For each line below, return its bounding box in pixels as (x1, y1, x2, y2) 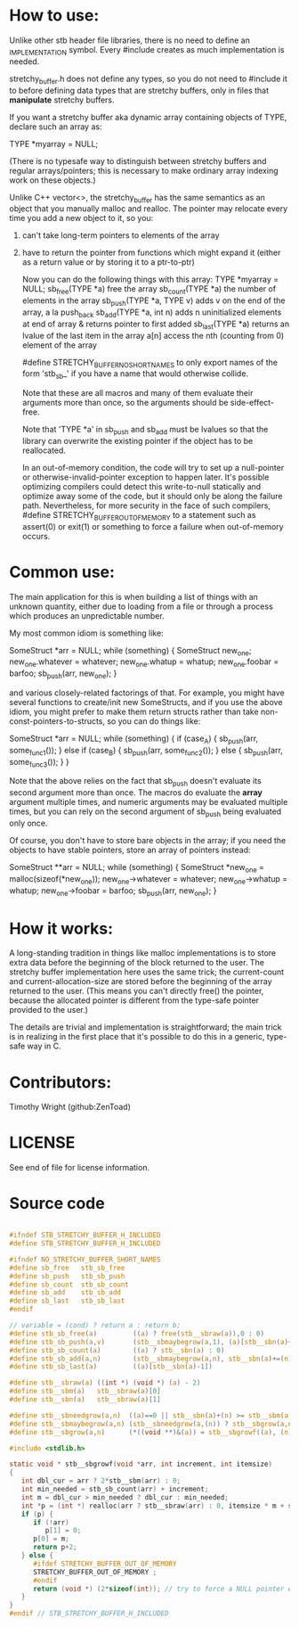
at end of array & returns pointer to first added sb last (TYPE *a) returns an (21, 318, 290, 331)
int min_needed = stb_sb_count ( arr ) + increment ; (20, 1485, 209, 1494)
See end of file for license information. (9, 1163, 149, 1173)
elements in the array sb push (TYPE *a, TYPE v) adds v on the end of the (21, 295, 286, 308)
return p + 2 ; (32, 1543, 77, 1552)
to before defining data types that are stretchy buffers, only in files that (9, 85, 270, 95)
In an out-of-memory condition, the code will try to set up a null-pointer (21, 462, 285, 472)
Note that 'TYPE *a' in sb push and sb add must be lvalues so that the (21, 424, 269, 437)
